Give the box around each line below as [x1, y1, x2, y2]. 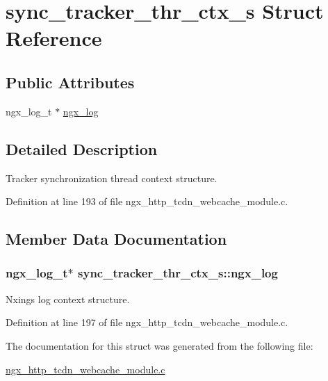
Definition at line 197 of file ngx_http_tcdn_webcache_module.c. [6, 315, 288, 330]
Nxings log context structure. [6, 291, 130, 306]
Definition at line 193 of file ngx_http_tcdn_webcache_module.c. [6, 194, 288, 209]
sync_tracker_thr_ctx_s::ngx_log [78, 264, 278, 282]
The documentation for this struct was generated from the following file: [6, 338, 313, 352]
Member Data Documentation [6, 228, 227, 250]
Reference [6, 24, 102, 52]
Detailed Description [6, 138, 158, 159]
